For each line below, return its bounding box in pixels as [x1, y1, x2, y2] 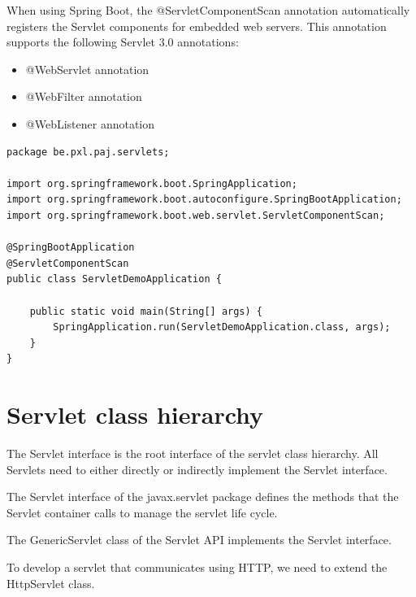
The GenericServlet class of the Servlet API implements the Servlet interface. [6, 531, 392, 548]
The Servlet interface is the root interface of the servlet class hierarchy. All [6, 445, 379, 461]
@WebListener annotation [25, 115, 155, 132]
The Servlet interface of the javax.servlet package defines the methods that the [6, 488, 399, 505]
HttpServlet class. [6, 574, 95, 591]
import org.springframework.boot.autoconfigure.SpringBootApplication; [6, 194, 402, 206]
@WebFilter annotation [25, 88, 142, 105]
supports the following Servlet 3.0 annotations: [6, 33, 239, 50]
